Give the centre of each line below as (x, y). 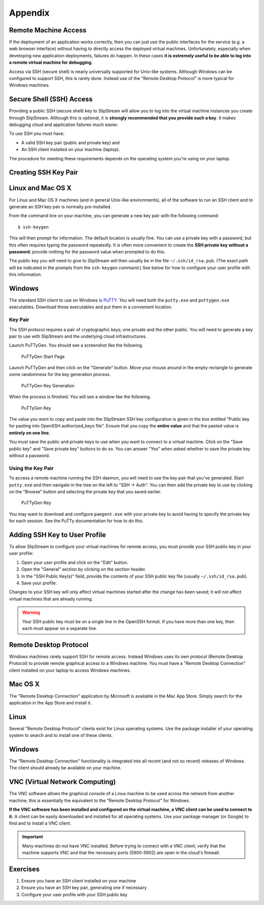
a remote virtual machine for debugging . (51, 63)
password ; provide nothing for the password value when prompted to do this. (87, 251)
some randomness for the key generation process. (60, 375)
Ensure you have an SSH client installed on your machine (79, 881)
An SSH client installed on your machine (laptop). (71, 150)
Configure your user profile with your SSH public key (74, 894)
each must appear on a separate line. (60, 628)
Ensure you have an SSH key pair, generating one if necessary (84, 888)
